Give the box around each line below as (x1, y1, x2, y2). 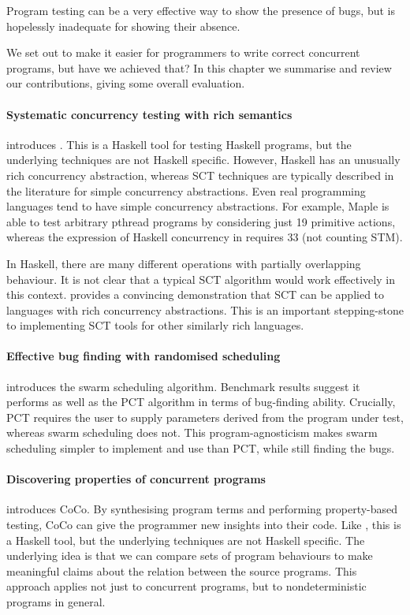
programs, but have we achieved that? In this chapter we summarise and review (6, 59, 392, 76)
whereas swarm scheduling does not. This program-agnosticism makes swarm (6, 424, 378, 441)
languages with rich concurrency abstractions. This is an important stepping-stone (6, 301, 404, 318)
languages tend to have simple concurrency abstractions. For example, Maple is (6, 198, 389, 214)
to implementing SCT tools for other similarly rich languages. (6, 317, 304, 334)
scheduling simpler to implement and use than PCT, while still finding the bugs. (6, 440, 395, 457)
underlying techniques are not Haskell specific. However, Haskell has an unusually (6, 151, 401, 168)
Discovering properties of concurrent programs (6, 471, 266, 487)
